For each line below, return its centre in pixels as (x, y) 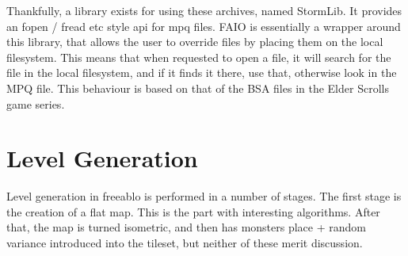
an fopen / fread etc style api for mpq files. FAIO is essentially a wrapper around (204, 26)
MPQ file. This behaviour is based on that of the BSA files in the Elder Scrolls (198, 88)
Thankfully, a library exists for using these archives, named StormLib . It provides (204, 10)
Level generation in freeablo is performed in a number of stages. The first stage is (204, 196)
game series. (36, 103)
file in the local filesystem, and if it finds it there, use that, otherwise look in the (202, 73)
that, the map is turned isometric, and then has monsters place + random (186, 227)
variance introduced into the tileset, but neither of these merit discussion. (185, 243)
